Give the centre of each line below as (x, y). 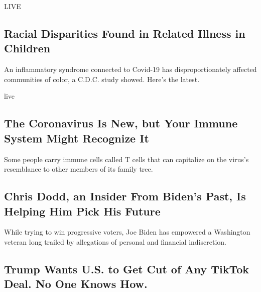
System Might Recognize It (77, 138)
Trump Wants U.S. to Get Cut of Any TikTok (126, 269)
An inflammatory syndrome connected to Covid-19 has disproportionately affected (130, 69)
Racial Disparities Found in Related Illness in (125, 33)
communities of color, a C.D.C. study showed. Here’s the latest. (102, 79)
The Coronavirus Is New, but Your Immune (121, 123)
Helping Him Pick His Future (82, 211)
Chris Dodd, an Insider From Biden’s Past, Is (125, 196)
